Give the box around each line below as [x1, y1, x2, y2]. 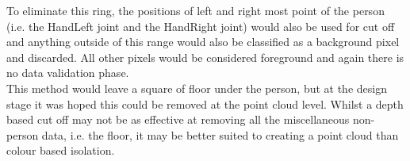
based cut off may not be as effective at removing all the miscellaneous [6, 111, 350, 128]
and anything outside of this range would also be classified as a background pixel [6, 33, 400, 50]
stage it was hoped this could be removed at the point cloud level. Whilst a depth [6, 95, 404, 112]
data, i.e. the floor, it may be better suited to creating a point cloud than [41, 126, 399, 143]
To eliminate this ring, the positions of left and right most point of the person [6, 2, 385, 18]
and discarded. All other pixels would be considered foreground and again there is [6, 48, 404, 65]
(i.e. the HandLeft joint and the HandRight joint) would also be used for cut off [6, 17, 395, 34]
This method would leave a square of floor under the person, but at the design [6, 79, 387, 96]
